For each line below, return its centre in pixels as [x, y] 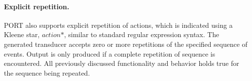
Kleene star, [22, 34]
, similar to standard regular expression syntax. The [142, 34]
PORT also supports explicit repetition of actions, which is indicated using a [118, 25]
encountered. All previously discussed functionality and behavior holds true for [122, 63]
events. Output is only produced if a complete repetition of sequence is [110, 53]
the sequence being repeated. [47, 72]
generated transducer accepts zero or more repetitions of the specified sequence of [126, 44]
